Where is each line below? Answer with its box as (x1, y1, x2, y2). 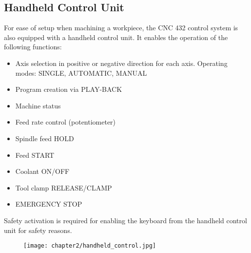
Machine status (15, 100, 61, 110)
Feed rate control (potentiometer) (15, 117, 116, 127)
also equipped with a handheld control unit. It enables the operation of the (4, 32, 228, 42)
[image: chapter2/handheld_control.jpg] (23, 242, 156, 250)
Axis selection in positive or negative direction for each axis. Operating (15, 58, 228, 68)
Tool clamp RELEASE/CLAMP (15, 182, 112, 192)
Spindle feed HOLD (15, 133, 74, 143)
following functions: (4, 42, 62, 52)
